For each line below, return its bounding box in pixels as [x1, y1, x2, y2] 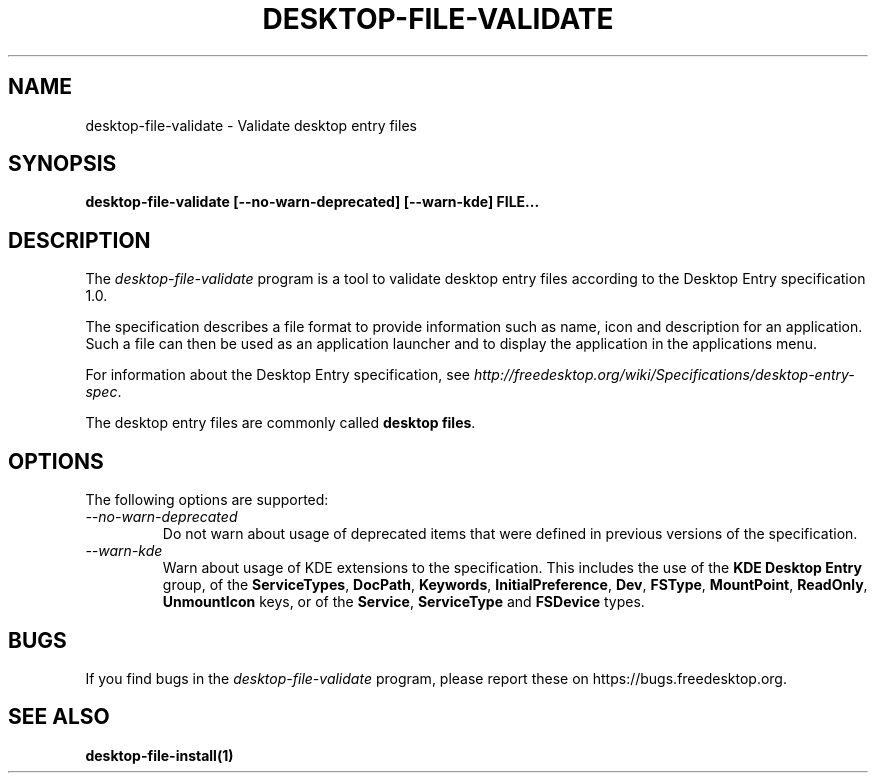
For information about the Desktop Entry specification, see [85, 366, 470, 384]
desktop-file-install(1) [85, 746, 234, 764]
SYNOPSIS [8, 151, 117, 177]
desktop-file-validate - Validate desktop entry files [85, 116, 417, 134]
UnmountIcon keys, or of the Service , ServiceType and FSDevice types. [162, 593, 645, 611]
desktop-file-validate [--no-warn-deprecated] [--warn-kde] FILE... [85, 193, 540, 211]
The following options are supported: [85, 491, 329, 509]
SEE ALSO [8, 704, 110, 730]
